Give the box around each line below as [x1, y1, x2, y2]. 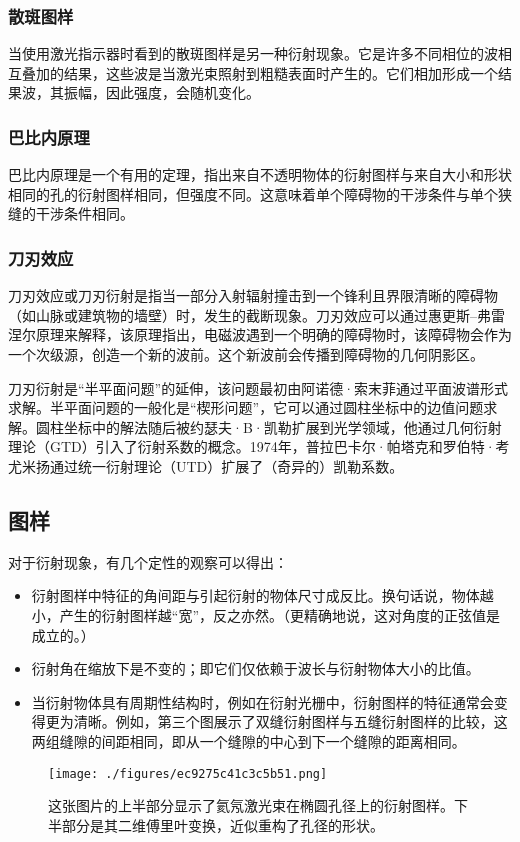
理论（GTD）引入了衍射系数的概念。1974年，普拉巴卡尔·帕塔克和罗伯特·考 [8, 436, 510, 457]
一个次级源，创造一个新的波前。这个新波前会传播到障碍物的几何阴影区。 [8, 344, 484, 364]
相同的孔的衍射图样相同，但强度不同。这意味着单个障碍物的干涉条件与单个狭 [8, 183, 512, 204]
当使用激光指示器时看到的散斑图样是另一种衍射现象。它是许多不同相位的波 [8, 43, 498, 64]
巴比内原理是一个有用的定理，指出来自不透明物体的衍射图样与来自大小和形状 [8, 164, 512, 185]
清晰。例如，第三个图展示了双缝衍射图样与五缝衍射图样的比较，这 [73, 711, 508, 732]
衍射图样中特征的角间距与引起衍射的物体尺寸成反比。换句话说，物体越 [31, 585, 494, 606]
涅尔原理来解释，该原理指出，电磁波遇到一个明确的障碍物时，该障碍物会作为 [8, 324, 512, 345]
